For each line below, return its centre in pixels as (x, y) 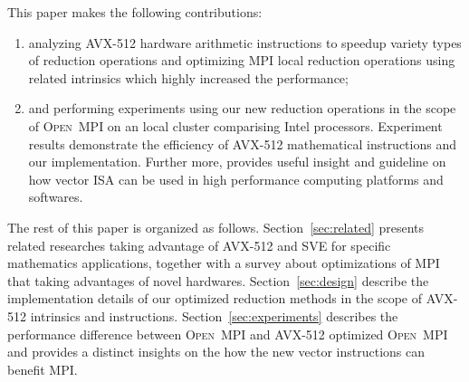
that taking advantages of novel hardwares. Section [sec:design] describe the (218, 280)
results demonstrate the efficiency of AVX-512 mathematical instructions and (242, 143)
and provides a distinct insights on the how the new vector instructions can (216, 352)
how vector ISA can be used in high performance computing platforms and (236, 179)
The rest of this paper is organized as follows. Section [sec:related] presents (216, 227)
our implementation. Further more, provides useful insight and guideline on (237, 162)
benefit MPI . (43, 369)
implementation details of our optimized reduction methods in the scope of (215, 298)
